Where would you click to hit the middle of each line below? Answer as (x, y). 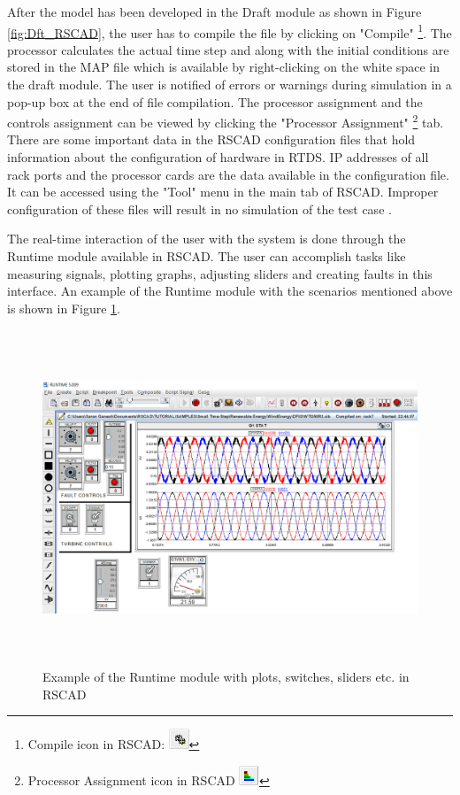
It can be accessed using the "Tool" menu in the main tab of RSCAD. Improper (223, 192)
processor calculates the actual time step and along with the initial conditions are (228, 49)
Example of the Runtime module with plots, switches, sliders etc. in (226, 676)
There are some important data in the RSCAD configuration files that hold (211, 139)
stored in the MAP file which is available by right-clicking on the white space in (223, 67)
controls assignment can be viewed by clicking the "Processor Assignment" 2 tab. (226, 121)
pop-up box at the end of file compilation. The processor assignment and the (215, 101)
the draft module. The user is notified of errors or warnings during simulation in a (230, 85)
